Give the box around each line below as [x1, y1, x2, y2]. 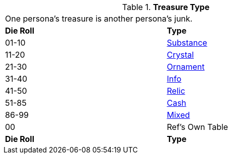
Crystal [167, 50, 194, 60]
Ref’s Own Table [167, 122, 228, 132]
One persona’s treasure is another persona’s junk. [5, 14, 193, 24]
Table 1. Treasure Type [122, 2, 210, 12]
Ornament [167, 62, 205, 72]
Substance [167, 38, 207, 48]
